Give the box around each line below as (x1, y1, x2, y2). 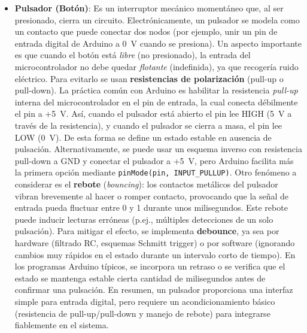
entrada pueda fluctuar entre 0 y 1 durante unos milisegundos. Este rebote (14, 201, 288, 214)
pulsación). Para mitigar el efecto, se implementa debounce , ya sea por (14, 225, 279, 237)
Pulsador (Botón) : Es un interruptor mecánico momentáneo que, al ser (14, 2, 284, 14)
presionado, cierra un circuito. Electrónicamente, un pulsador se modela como (14, 13, 300, 26)
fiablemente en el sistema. (14, 319, 109, 331)
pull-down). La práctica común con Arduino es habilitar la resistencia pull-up (14, 84, 298, 96)
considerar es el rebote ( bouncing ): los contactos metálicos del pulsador (14, 177, 278, 190)
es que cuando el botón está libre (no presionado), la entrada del (14, 49, 251, 61)
